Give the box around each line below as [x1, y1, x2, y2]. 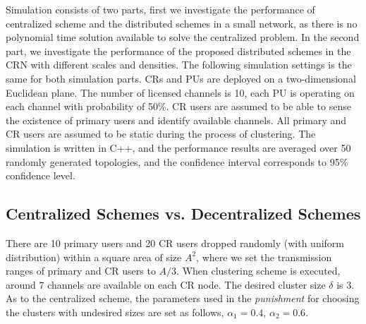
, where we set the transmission [196, 249, 332, 264]
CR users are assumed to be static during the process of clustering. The [6, 126, 316, 141]
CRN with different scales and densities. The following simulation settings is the [6, 57, 352, 72]
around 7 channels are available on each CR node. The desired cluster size [6, 277, 326, 292]
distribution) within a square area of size [6, 249, 182, 264]
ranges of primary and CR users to [6, 263, 156, 278]
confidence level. [6, 168, 75, 183]
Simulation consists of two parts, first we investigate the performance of [6, 2, 315, 16]
